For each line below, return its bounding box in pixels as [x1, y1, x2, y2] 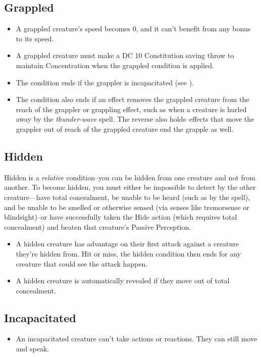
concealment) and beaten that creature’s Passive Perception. [4, 221, 191, 232]
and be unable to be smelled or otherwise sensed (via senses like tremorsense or [4, 201, 249, 212]
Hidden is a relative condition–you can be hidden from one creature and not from [4, 172, 255, 182]
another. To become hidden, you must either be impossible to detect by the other [4, 182, 256, 192]
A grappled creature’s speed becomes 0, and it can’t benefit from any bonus [16, 23, 251, 34]
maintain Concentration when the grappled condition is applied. [16, 60, 215, 70]
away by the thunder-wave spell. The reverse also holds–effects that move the [16, 114, 254, 124]
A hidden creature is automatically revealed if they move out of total [16, 275, 230, 286]
